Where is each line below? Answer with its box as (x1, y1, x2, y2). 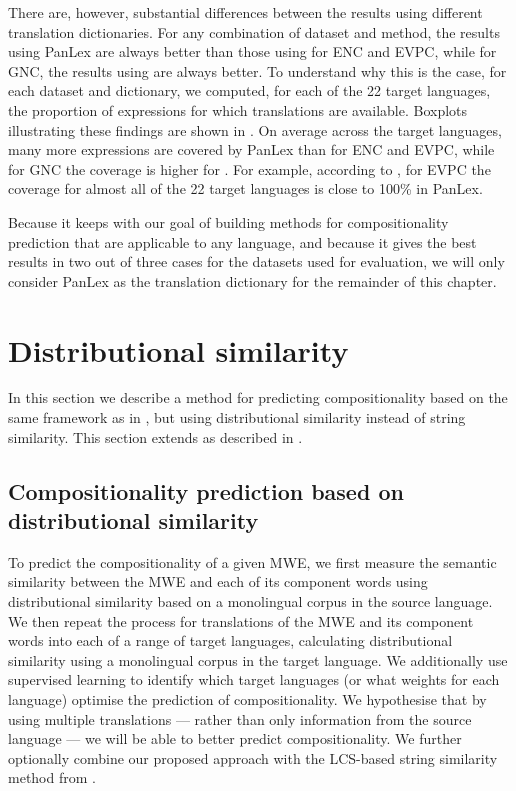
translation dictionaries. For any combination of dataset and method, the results (8, 21, 500, 42)
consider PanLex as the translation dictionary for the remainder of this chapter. (8, 270, 497, 291)
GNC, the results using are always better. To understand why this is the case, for (8, 60, 507, 81)
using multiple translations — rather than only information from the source (8, 708, 472, 729)
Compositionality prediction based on (8, 475, 404, 506)
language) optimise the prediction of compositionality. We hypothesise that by (8, 688, 487, 709)
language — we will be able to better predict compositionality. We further (8, 728, 462, 749)
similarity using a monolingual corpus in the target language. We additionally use (8, 649, 508, 670)
